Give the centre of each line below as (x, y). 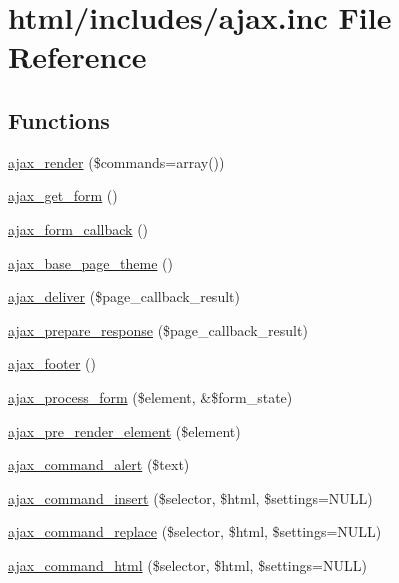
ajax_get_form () (63, 195)
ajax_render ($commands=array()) (116, 161)
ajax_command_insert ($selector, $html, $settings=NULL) (190, 497)
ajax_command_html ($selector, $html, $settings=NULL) (187, 564)
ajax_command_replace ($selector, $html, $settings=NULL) (195, 531)
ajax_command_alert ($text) (99, 464)
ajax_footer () (52, 363)
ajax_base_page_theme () (90, 262)
